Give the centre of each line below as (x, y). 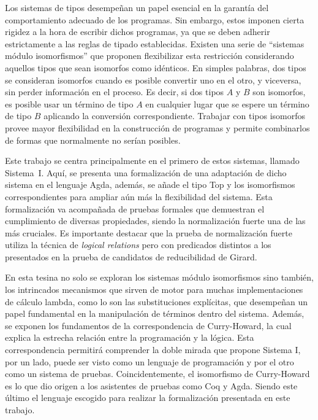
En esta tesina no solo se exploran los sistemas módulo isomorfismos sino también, (159, 277)
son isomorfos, (279, 92)
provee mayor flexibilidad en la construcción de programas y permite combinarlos (157, 127)
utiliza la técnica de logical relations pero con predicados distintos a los (138, 245)
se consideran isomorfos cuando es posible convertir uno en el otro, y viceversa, (153, 80)
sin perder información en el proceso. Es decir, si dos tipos (115, 92)
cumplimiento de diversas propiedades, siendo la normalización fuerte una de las (155, 221)
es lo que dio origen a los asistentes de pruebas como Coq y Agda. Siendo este (151, 385)
